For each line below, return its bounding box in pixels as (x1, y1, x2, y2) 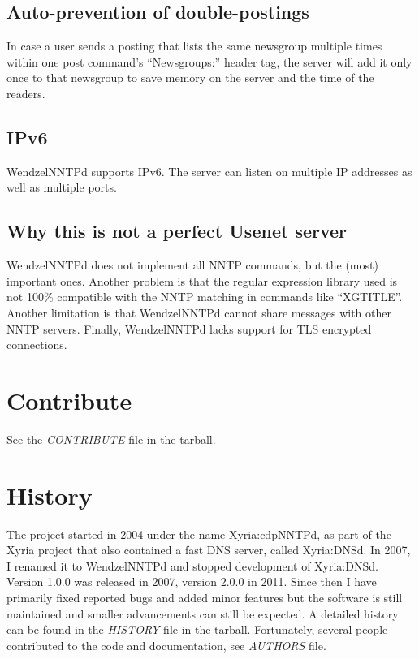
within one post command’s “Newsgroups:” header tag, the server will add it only (6, 53, 413, 70)
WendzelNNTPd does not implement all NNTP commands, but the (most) (6, 256, 378, 274)
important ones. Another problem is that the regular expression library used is (6, 272, 398, 289)
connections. (6, 336, 67, 353)
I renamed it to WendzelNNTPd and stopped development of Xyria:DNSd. (6, 557, 378, 574)
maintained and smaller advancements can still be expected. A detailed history (6, 605, 399, 622)
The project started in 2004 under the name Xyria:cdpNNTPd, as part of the (6, 525, 391, 542)
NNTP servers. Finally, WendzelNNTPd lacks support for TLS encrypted (6, 320, 372, 337)
